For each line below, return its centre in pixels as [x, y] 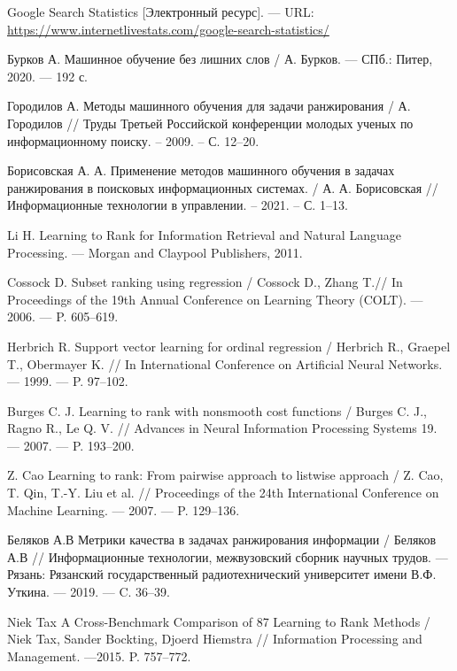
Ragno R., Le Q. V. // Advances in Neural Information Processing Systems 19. [222, 428]
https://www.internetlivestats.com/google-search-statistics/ [168, 29]
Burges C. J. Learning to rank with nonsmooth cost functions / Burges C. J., [217, 410]
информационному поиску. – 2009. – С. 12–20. [133, 140]
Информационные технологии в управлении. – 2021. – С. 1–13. [178, 205]
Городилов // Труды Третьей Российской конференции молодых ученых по [210, 123]
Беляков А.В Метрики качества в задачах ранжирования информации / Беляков [222, 540]
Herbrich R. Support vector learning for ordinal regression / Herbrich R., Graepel [229, 346]
